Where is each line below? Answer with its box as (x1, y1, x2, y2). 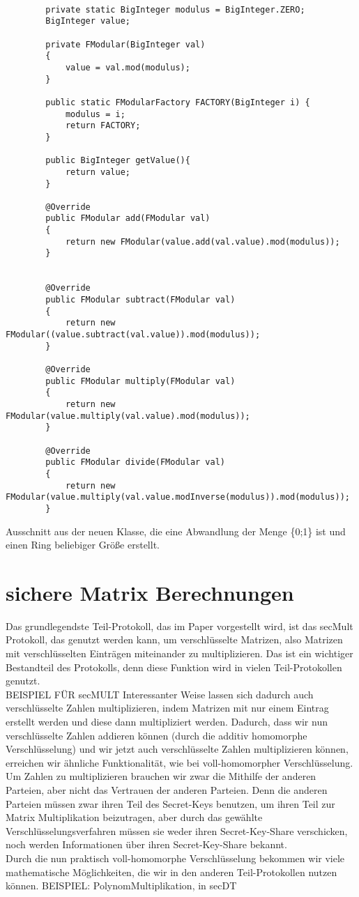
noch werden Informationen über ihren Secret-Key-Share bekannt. (6, 837, 287, 852)
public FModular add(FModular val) (45, 213, 211, 224)
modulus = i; (65, 109, 125, 119)
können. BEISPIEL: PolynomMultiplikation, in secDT (6, 878, 237, 893)
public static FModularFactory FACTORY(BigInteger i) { (45, 97, 310, 107)
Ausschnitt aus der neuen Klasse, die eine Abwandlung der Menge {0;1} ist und (6, 523, 346, 538)
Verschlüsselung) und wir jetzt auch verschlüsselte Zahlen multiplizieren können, (6, 742, 349, 756)
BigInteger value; (45, 16, 130, 26)
